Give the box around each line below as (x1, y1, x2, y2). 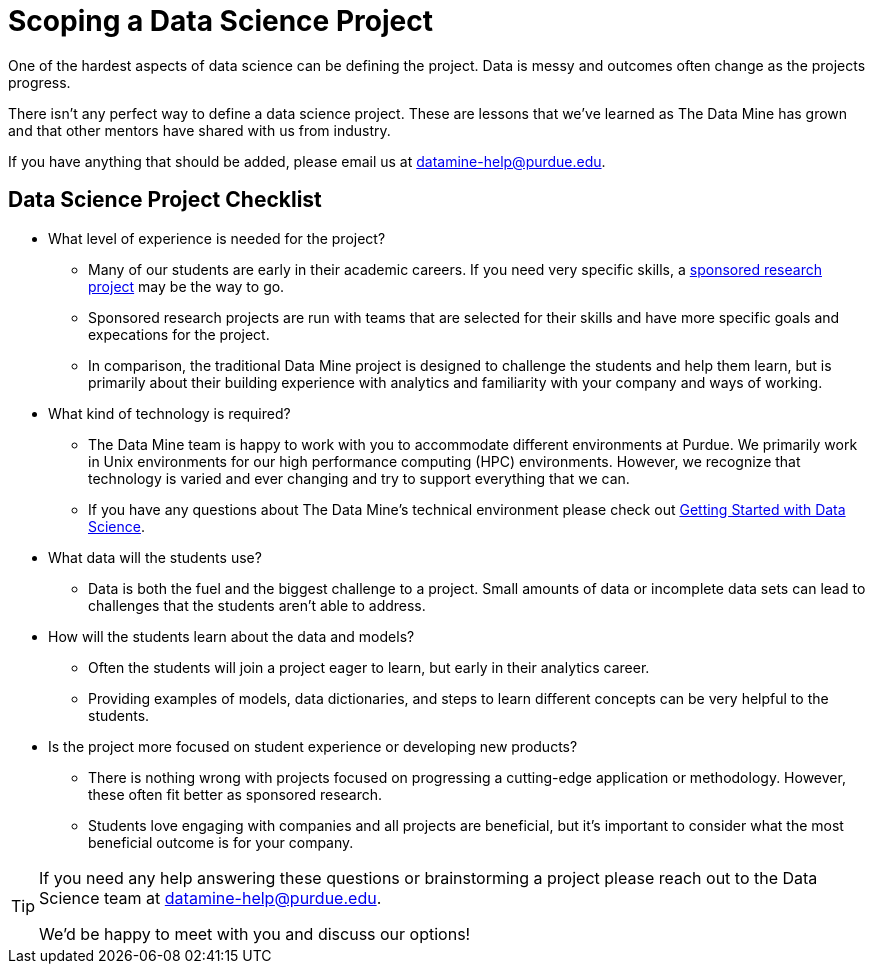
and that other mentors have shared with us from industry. (8, 121, 391, 139)
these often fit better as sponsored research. (88, 785, 383, 803)
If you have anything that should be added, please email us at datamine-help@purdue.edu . (8, 152, 606, 170)
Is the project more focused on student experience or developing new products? (48, 737, 578, 755)
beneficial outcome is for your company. (88, 833, 354, 851)
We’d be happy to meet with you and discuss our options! (39, 923, 471, 944)
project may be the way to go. (88, 277, 285, 295)
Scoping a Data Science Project (8, 4, 433, 38)
